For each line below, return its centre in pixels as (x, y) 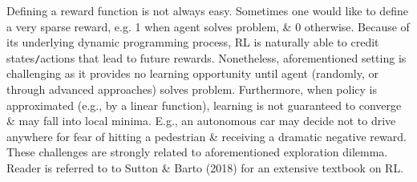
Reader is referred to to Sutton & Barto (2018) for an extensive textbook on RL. (205, 168)
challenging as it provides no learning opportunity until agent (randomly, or (192, 73)
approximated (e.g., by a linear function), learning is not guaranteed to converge (204, 105)
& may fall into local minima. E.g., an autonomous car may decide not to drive (201, 121)
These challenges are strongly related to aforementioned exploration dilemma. (197, 152)
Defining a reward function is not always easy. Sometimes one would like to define (208, 10)
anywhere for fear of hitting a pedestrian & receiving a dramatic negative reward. (206, 136)
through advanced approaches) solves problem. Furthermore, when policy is (192, 89)
